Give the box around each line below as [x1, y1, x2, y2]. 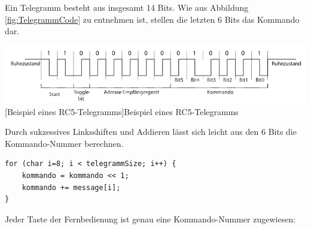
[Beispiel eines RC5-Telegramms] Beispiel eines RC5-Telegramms [5, 105, 239, 117]
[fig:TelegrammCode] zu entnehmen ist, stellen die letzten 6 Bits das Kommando [5, 13, 300, 25]
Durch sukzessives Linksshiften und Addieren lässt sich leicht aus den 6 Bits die [5, 125, 297, 138]
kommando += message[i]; [22, 183, 121, 192]
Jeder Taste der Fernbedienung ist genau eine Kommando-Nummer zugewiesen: [5, 212, 296, 225]
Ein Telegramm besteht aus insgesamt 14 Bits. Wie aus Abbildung [5, 1, 249, 13]
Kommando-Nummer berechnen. [5, 137, 124, 149]
